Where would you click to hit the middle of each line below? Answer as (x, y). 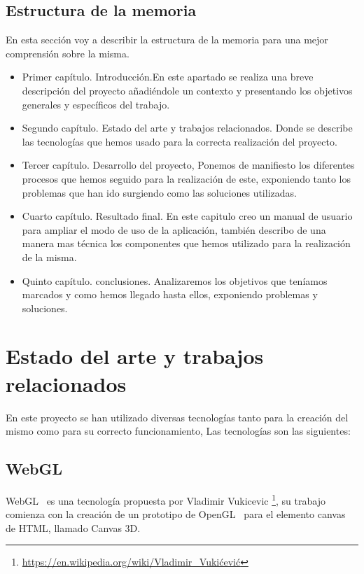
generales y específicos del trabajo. (96, 104)
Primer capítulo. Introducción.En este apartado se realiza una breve (168, 77)
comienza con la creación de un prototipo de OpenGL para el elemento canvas (176, 514)
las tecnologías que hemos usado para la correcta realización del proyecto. (180, 141)
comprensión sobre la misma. (68, 53)
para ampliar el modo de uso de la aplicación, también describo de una (174, 229)
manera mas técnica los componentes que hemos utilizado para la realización (186, 243)
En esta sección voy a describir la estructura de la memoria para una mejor (167, 40)
